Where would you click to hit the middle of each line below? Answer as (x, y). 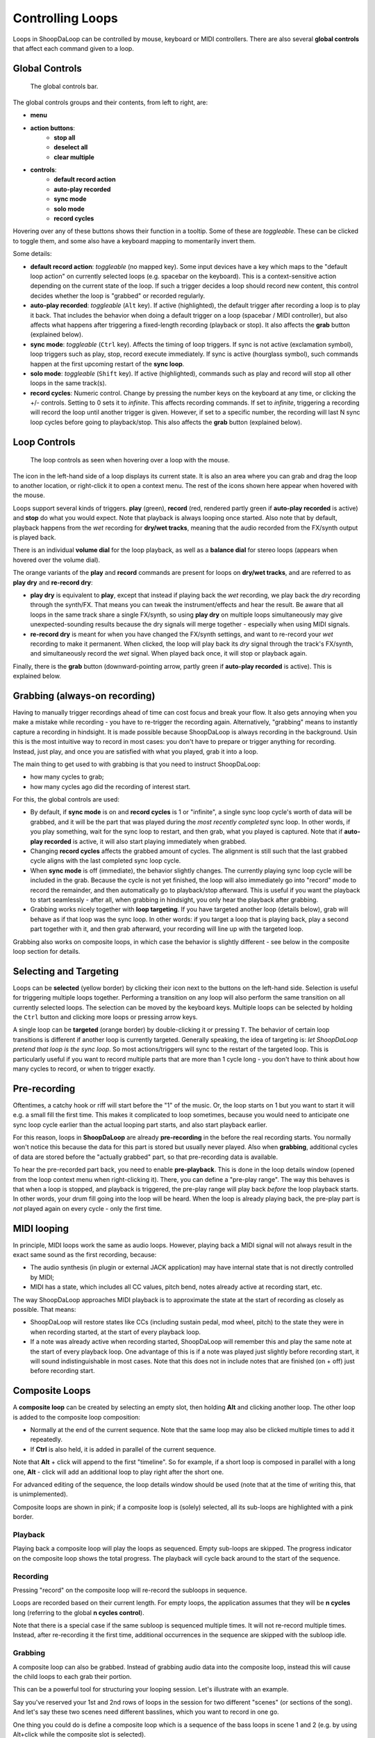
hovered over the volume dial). (57, 560)
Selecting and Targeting (66, 971)
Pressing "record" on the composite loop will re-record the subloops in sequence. (130, 1590)
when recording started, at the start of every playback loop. (116, 1332)
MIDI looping (41, 1228)
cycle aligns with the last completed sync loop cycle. (106, 861)
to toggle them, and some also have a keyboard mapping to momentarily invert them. (134, 241)
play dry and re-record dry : (53, 582)
